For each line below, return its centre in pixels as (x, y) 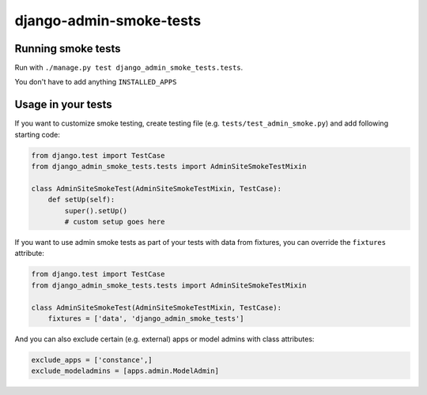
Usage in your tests (63, 105)
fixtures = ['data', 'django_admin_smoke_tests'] (146, 319)
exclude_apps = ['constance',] (92, 360)
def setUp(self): (81, 200)
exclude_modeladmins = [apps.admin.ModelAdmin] (125, 371)
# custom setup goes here (115, 222)
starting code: (38, 134)
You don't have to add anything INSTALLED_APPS (96, 82)
